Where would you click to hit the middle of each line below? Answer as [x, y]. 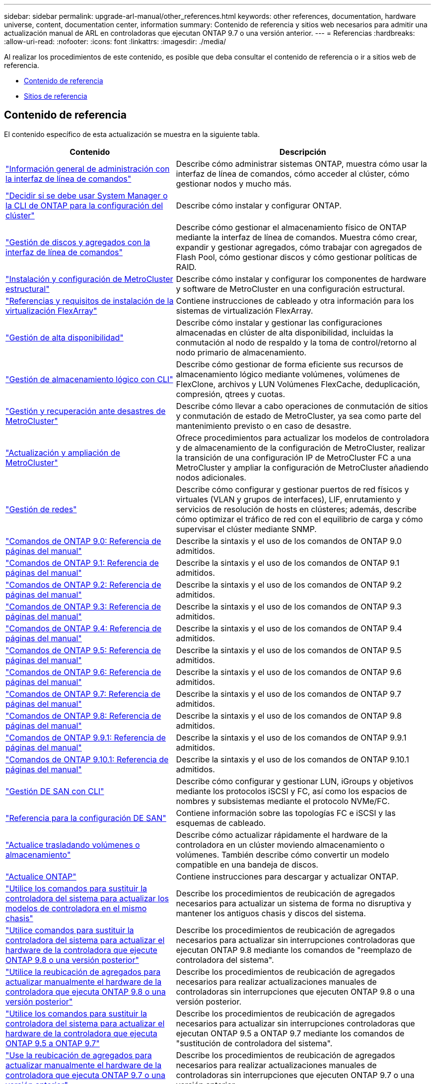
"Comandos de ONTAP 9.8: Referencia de [83, 715]
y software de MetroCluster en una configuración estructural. [290, 289]
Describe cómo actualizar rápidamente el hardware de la [282, 835]
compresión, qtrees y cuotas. [231, 394]
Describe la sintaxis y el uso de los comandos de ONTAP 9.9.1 [291, 737]
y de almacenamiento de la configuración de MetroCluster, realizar [300, 447]
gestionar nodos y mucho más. [234, 183]
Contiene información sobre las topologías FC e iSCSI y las [286, 813]
